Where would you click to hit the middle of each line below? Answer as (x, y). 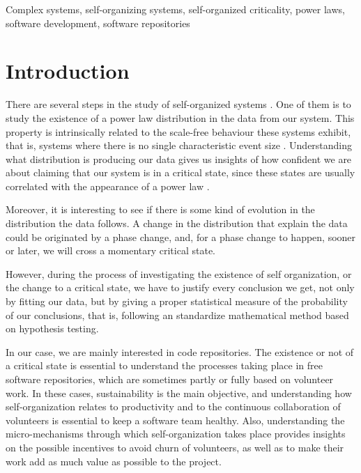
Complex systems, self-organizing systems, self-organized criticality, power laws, (175, 9)
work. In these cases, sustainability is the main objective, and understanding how (179, 393)
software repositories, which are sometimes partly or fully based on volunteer (170, 379)
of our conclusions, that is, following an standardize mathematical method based (177, 315)
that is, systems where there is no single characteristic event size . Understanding (179, 145)
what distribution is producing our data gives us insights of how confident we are (179, 158)
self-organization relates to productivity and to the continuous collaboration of (173, 406)
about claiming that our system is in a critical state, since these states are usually (180, 172)
